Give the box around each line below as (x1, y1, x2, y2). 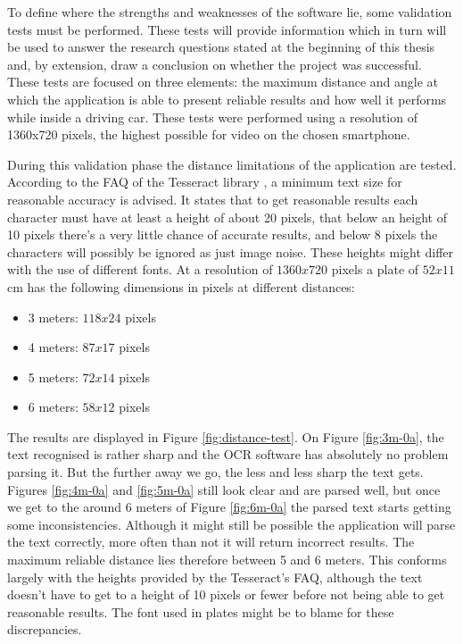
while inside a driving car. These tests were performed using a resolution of (7, 107, 418, 126)
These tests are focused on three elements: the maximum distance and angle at (7, 72, 439, 91)
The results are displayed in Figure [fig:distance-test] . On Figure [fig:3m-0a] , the (7, 427, 444, 446)
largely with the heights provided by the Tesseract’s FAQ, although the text (7, 567, 423, 586)
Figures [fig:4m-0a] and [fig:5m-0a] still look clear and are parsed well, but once (7, 480, 441, 498)
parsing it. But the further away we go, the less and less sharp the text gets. (7, 463, 424, 481)
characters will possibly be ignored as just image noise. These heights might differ (7, 242, 454, 261)
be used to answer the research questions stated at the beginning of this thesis (7, 38, 435, 56)
